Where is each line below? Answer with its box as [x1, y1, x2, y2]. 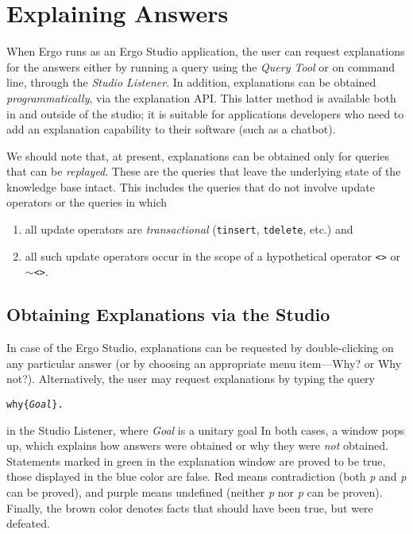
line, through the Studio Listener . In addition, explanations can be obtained [6, 74, 376, 91]
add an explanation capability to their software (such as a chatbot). [6, 121, 336, 137]
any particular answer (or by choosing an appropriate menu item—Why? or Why [6, 354, 402, 371]
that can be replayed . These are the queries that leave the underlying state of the [6, 163, 401, 180]
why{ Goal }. [6, 399, 64, 411]
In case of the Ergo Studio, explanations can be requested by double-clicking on [6, 339, 394, 356]
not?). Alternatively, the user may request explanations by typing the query [6, 370, 375, 387]
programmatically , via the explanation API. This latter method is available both [6, 89, 396, 106]
